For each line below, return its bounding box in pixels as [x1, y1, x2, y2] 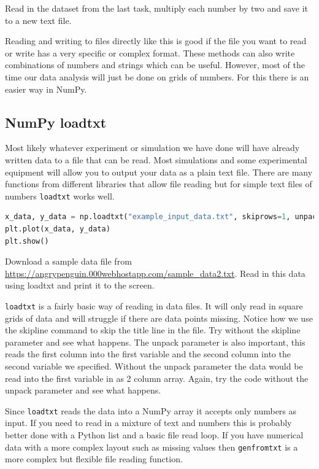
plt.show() [5, 236, 49, 246]
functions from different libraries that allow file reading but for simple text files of [5, 177, 312, 190]
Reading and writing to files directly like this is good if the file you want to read [5, 34, 307, 47]
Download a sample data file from [5, 255, 132, 268]
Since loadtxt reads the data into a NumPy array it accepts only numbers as [5, 404, 297, 417]
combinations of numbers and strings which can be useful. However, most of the [5, 58, 306, 71]
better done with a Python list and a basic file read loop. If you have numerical [5, 428, 304, 441]
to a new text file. [5, 14, 72, 26]
